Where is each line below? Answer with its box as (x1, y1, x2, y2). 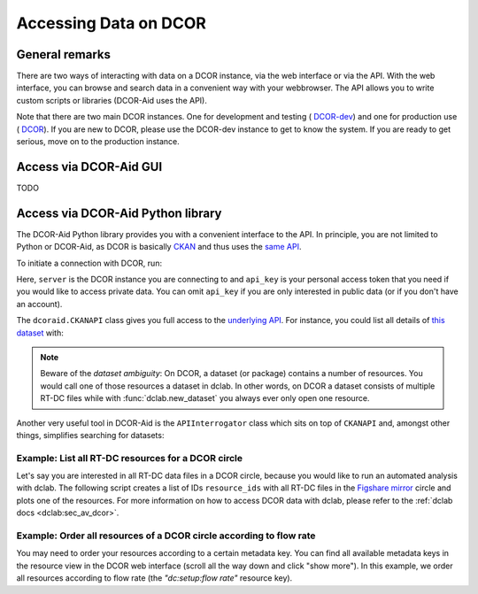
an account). (16, 298, 63, 309)
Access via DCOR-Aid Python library (16, 205, 222, 220)
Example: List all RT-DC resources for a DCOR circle (16, 451, 243, 464)
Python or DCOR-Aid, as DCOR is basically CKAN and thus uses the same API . (16, 242, 302, 252)
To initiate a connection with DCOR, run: (16, 258, 163, 268)
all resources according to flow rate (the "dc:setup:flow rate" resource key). (16, 573, 293, 583)
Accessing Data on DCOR (16, 13, 207, 33)
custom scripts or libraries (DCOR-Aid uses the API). (16, 95, 207, 105)
